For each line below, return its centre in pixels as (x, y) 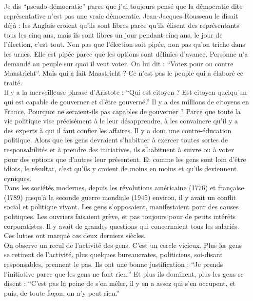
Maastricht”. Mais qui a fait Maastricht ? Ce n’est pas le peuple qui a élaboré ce (124, 73)
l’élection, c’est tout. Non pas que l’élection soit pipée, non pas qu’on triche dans (125, 44)
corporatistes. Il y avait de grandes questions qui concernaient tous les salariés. (122, 226)
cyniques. (18, 178)
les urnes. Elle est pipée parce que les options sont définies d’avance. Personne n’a (126, 53)
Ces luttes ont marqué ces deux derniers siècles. (75, 235)
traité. (13, 82)
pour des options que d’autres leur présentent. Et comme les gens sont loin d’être (125, 159)
